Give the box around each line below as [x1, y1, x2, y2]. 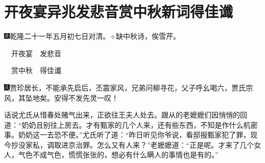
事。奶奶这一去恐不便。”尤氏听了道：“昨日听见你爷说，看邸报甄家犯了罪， [4, 129, 251, 140]
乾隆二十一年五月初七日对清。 [10, 31, 110, 41]
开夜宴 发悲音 [11, 48, 61, 58]
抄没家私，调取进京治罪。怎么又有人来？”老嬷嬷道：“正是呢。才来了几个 [11, 139, 254, 150]
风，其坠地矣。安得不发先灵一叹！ [4, 92, 118, 103]
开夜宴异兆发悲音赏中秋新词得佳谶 [4, 1, 233, 22]
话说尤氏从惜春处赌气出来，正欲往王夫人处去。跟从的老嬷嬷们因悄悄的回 [4, 109, 247, 120]
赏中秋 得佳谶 [11, 65, 61, 76]
